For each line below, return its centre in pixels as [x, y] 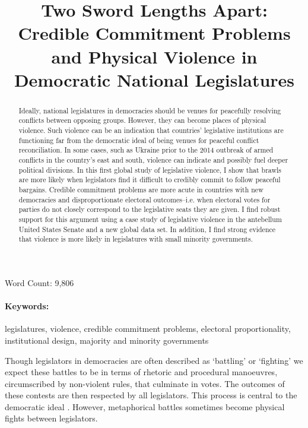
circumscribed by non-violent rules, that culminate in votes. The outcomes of [145, 383]
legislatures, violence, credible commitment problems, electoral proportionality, [148, 329]
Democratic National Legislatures [154, 79]
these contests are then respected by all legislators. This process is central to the [151, 395]
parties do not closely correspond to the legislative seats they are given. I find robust [150, 209]
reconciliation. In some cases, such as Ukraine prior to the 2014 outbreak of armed [146, 150]
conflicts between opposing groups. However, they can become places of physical [142, 120]
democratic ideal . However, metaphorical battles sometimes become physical [145, 406]
